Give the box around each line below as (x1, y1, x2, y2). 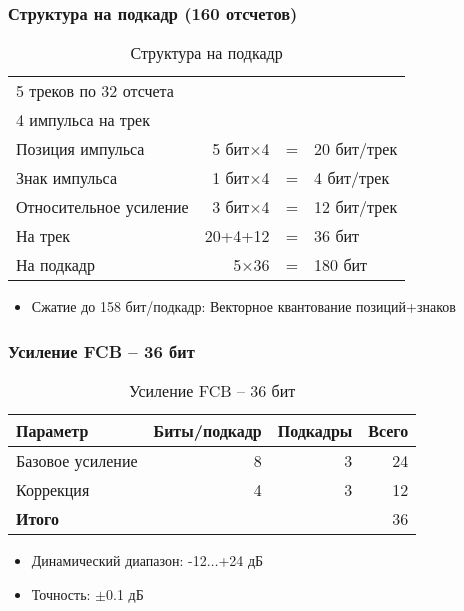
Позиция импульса (16, 137, 145, 161)
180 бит (314, 253, 368, 277)
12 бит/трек (314, 195, 398, 219)
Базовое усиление (16, 449, 138, 473)
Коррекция (16, 478, 90, 502)
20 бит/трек (314, 137, 398, 161)
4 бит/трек (314, 166, 390, 190)
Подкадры (277, 419, 353, 443)
